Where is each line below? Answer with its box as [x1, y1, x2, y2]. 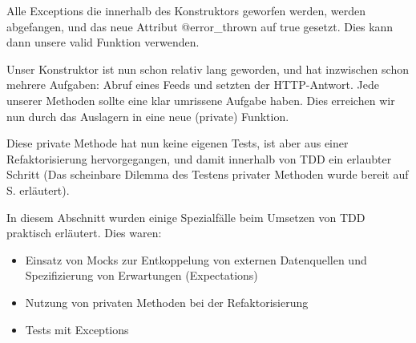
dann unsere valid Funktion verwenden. [6, 34, 200, 50]
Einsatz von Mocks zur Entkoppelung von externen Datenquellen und [25, 251, 367, 268]
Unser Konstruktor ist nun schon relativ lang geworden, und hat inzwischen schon [6, 60, 409, 77]
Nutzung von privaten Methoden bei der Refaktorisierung [25, 293, 309, 310]
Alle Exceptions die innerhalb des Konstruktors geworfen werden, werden [6, 2, 366, 18]
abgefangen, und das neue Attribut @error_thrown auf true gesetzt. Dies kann [6, 18, 394, 34]
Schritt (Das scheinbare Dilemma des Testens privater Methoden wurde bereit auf [6, 166, 409, 183]
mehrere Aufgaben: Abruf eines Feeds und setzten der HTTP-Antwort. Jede [6, 76, 379, 93]
